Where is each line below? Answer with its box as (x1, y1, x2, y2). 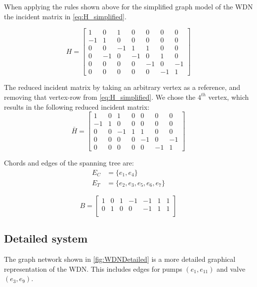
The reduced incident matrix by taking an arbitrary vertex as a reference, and (4, 82, 240, 92)
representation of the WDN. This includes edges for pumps (4, 263, 182, 274)
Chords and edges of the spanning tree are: (4, 158, 134, 168)
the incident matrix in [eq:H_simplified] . (4, 11, 127, 21)
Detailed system (4, 231, 88, 246)
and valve (216, 263, 246, 274)
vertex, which (208, 91, 249, 102)
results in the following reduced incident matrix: (4, 101, 150, 112)
